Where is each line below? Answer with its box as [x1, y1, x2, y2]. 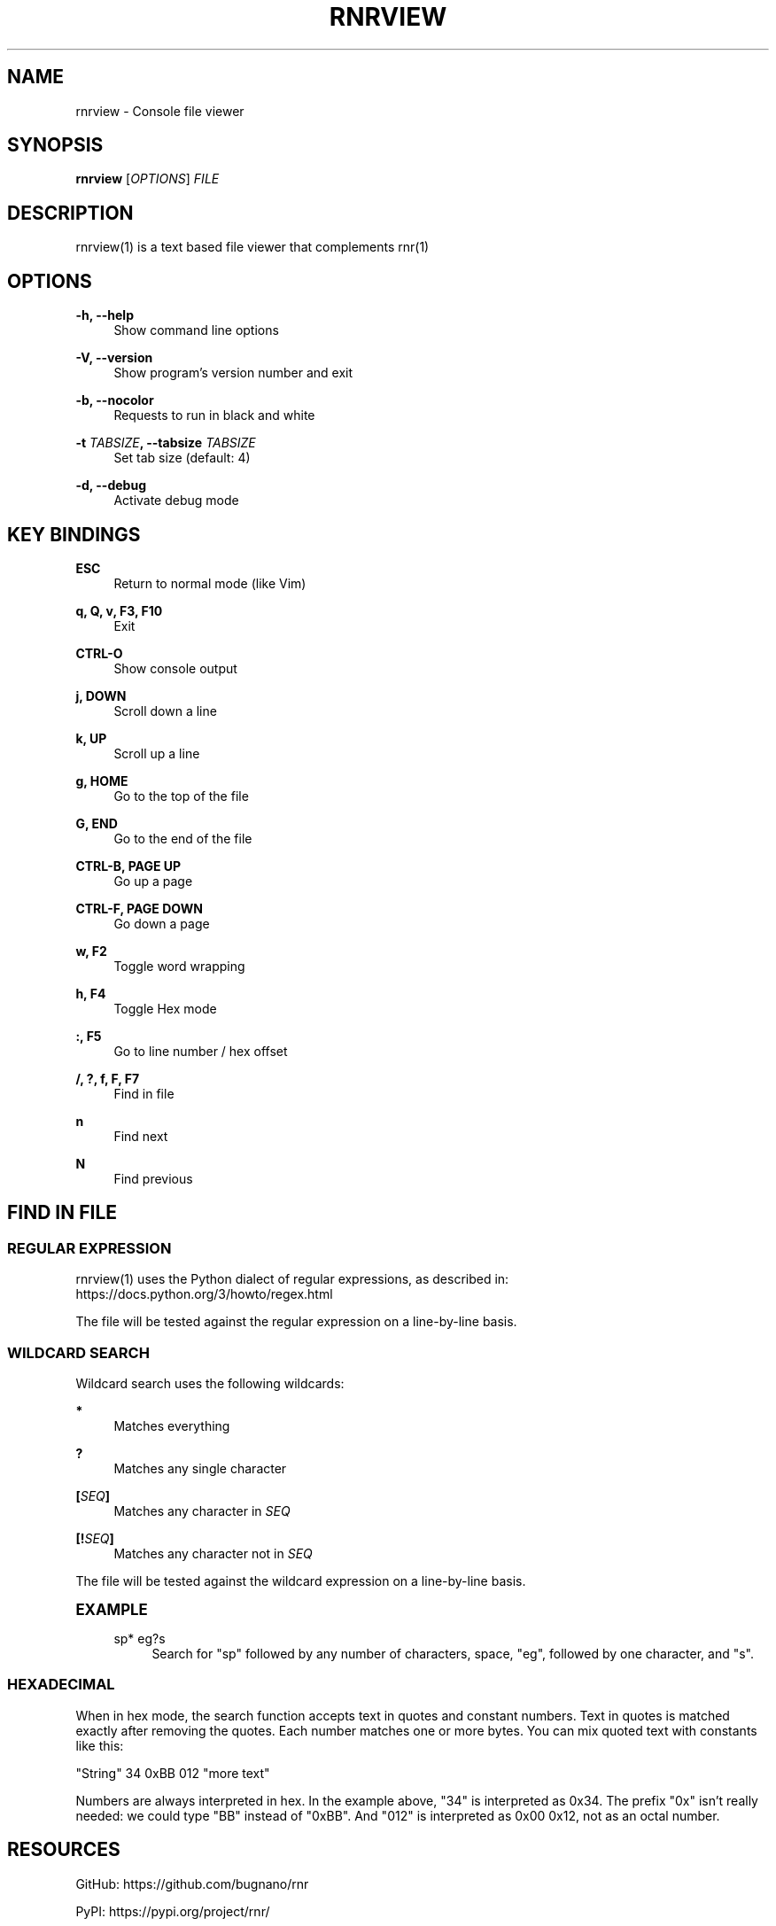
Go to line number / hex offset [113, 1043, 288, 1059]
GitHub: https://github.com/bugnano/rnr [75, 1876, 309, 1891]
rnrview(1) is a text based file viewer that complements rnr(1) [75, 239, 430, 255]
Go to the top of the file [113, 788, 249, 804]
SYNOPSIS [7, 134, 104, 157]
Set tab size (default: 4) [113, 450, 251, 466]
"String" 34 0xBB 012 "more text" [75, 1765, 270, 1781]
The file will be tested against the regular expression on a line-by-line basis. [75, 1314, 517, 1330]
